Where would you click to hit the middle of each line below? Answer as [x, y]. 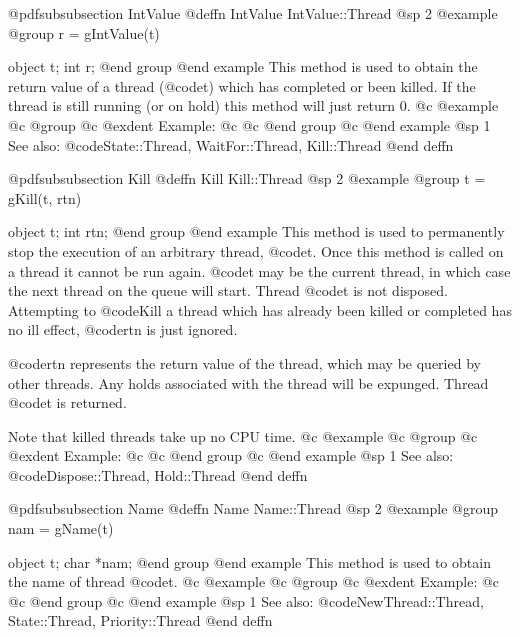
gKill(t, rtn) [45, 197]
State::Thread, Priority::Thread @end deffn [140, 620]
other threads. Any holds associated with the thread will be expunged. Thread [248, 382]
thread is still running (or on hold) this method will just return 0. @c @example [253, 105]
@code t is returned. [67, 402]
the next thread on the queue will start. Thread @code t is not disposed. [228, 290]
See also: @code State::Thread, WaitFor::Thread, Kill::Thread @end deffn [231, 144]
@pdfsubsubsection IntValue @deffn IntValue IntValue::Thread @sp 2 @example [253, 13]
